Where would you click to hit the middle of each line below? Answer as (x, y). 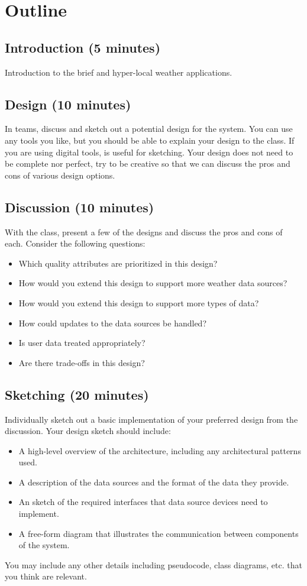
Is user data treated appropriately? (82, 343)
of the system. (44, 545)
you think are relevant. (46, 576)
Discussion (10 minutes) (80, 207)
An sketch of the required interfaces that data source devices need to (143, 502)
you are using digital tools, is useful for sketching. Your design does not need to (149, 152)
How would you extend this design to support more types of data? (139, 302)
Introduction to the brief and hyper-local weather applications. (119, 72)
